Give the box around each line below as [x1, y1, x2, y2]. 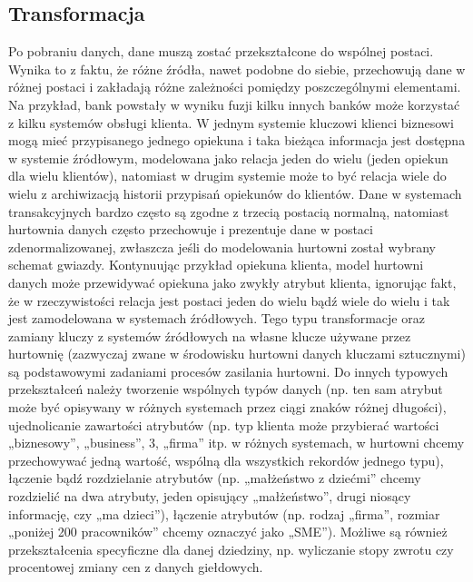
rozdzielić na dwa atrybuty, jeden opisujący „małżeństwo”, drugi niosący [8, 487, 411, 506]
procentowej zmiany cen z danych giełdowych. [8, 557, 263, 577]
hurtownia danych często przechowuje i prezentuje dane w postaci [8, 220, 373, 239]
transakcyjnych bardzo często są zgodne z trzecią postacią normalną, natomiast [8, 202, 449, 221]
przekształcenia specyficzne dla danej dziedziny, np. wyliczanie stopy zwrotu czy [8, 539, 454, 558]
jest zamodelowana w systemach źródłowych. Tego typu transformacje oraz [8, 309, 425, 328]
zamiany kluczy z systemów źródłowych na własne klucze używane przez [8, 326, 411, 345]
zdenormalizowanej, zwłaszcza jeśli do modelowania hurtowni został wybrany [8, 237, 436, 256]
